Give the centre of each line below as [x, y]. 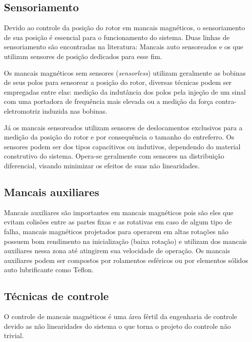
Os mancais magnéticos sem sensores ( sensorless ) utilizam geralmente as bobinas [125, 72]
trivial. [14, 335]
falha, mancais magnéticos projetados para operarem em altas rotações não [116, 231]
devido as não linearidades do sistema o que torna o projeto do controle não [117, 326]
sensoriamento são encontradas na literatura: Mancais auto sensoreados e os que [124, 47]
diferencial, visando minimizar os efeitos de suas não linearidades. [102, 165]
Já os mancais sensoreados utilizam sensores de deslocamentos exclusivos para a [123, 127]
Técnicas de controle [56, 296]
